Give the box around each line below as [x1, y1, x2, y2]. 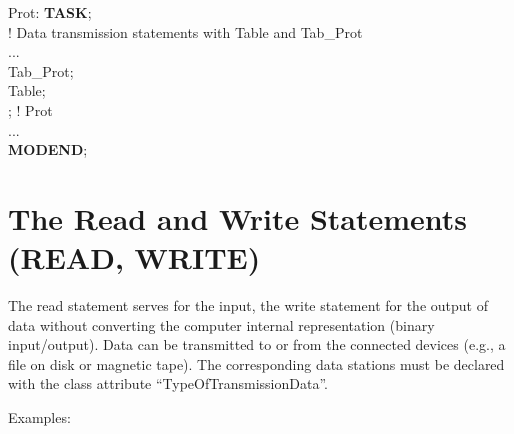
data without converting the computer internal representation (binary [8, 314, 435, 335]
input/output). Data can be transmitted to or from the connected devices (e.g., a [8, 334, 506, 355]
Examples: [8, 407, 71, 428]
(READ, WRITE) [8, 237, 261, 278]
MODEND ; [8, 139, 88, 160]
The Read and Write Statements [8, 197, 468, 238]
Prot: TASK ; [8, 2, 92, 22]
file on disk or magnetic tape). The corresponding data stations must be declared [8, 353, 505, 374]
